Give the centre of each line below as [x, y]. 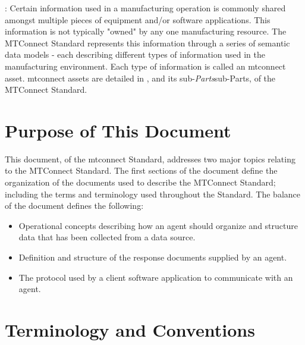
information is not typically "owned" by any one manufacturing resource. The [146, 31]
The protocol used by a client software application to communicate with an [156, 277]
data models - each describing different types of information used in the [135, 54]
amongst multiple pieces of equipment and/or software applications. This [138, 19]
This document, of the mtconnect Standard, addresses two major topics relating [150, 159]
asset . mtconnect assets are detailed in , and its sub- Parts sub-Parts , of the [140, 78]
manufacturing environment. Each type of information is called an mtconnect [145, 66]
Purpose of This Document [118, 130]
